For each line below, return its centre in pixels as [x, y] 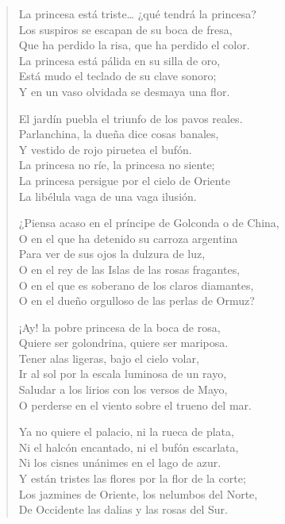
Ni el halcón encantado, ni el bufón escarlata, [129, 447]
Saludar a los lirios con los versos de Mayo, [123, 389]
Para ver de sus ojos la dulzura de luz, [112, 254]
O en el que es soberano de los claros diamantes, [136, 285]
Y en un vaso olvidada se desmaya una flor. [124, 91]
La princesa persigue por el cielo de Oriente [124, 180]
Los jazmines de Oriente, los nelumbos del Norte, [138, 493]
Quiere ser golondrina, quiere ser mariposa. [123, 343]
